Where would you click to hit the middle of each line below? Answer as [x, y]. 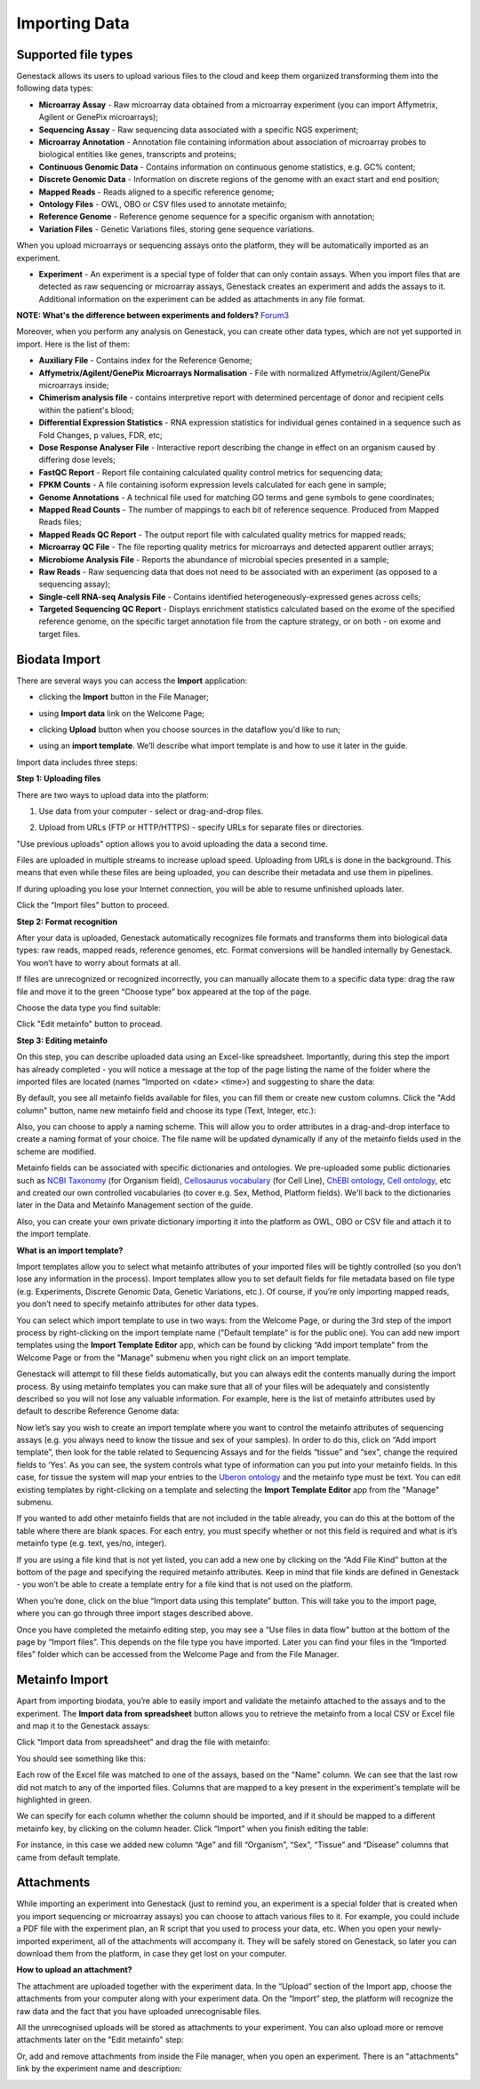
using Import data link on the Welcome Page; [122, 713]
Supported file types [75, 55]
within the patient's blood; [86, 410]
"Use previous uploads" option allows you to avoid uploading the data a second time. [172, 843]
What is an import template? [70, 1250]
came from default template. [68, 1857]
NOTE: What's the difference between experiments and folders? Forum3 [152, 315]
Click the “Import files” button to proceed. [93, 905]
